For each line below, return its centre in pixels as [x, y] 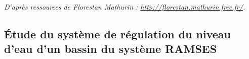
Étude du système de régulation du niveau [117, 34]
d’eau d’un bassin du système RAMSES [111, 49]
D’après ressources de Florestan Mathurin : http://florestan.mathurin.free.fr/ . [125, 7]
